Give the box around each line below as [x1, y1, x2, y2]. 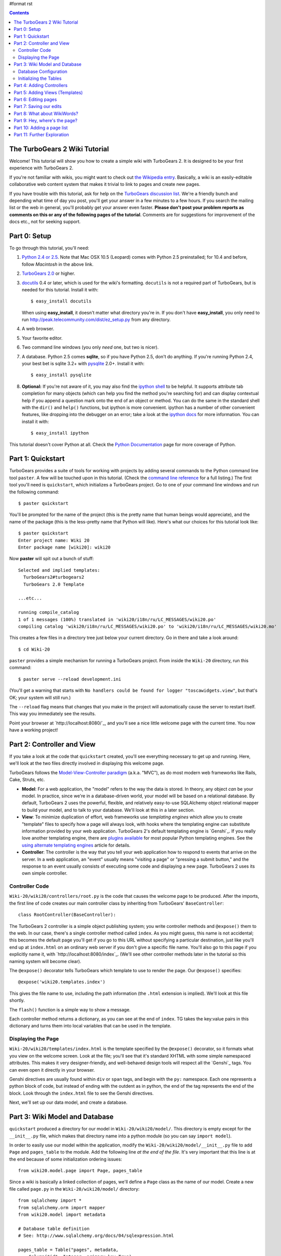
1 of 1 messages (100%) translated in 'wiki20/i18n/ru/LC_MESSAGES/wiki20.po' [18, 616, 216, 622]
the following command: [9, 489, 60, 495]
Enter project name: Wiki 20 [18, 538, 90, 543]
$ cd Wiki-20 [18, 646, 50, 652]
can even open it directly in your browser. [9, 1067, 95, 1073]
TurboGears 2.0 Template [23, 581, 85, 587]
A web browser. [22, 326, 55, 332]
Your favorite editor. [22, 335, 63, 341]
